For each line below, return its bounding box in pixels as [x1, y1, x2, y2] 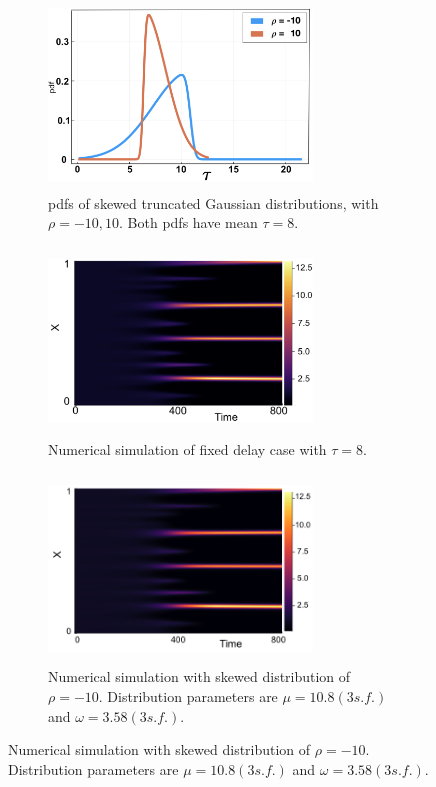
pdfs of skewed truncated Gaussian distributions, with [48, 192, 379, 213]
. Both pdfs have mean [119, 212, 258, 233]
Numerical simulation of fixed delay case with [48, 439, 327, 460]
